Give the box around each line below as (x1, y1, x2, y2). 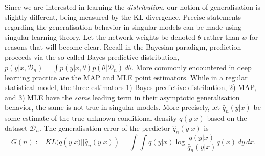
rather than (203, 31, 240, 42)
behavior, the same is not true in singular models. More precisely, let (5, 102, 220, 113)
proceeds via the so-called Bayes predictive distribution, (5, 51, 180, 62)
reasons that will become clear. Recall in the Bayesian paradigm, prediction (5, 41, 241, 52)
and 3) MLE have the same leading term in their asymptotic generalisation (5, 92, 240, 102)
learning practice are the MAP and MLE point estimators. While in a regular (5, 72, 248, 82)
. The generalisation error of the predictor (39, 122, 170, 133)
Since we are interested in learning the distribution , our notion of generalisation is (5, 2, 261, 12)
